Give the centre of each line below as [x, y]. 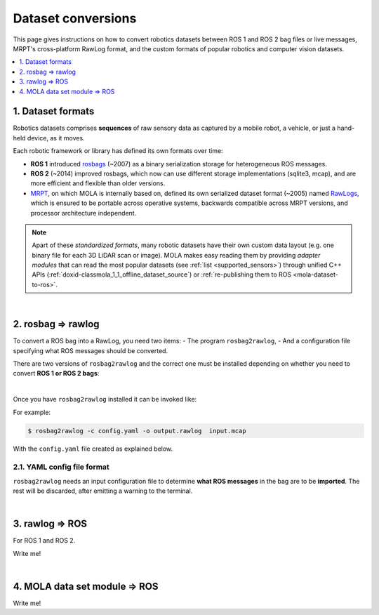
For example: [32, 412]
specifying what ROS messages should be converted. [91, 350]
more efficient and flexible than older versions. [98, 183]
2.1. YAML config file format [61, 467]
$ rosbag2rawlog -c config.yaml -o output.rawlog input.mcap [137, 431]
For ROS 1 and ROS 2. [44, 541]
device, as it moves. [56, 138]
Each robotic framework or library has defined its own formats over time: [118, 151]
